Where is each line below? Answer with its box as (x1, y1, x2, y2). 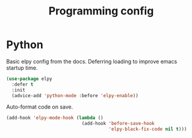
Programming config (48, 4, 154, 18)
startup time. (6, 64, 38, 71)
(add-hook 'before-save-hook (81, 121, 155, 127)
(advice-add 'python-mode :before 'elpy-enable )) (11, 92, 138, 98)
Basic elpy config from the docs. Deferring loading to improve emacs (6, 58, 178, 65)
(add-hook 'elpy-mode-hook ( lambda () (6, 115, 104, 121)
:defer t (11, 81, 34, 88)
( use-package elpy (6, 76, 52, 82)
